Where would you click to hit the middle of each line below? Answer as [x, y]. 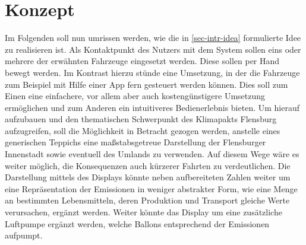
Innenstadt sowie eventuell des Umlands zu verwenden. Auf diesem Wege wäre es [152, 154]
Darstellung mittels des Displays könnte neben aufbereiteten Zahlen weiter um [148, 177]
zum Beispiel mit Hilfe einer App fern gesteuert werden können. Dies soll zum [146, 84]
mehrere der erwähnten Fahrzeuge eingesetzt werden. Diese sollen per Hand [142, 61]
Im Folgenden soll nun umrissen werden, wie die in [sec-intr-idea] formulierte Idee [153, 38]
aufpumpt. [24, 235]
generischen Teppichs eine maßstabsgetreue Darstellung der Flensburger [135, 142]
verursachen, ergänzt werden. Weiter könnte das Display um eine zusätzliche [143, 212]
